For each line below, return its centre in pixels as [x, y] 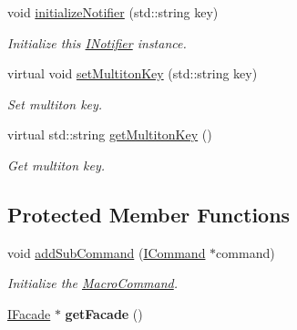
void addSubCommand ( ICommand [107, 252]
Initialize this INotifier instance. [97, 42]
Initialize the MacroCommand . [93, 283]
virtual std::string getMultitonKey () [110, 134]
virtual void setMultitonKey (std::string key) [133, 73]
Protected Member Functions [149, 214]
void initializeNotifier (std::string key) [113, 12]
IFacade [29, 313]
